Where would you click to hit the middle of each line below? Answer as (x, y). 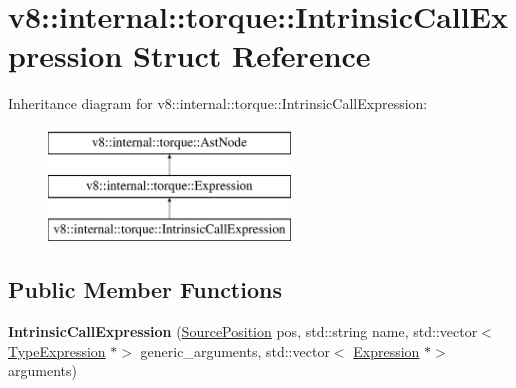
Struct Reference (251, 55)
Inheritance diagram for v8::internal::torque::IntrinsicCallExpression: (218, 103)
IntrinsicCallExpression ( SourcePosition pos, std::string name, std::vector (243, 331)
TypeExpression (57, 350)
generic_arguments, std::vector (235, 350)
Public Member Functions (145, 289)
